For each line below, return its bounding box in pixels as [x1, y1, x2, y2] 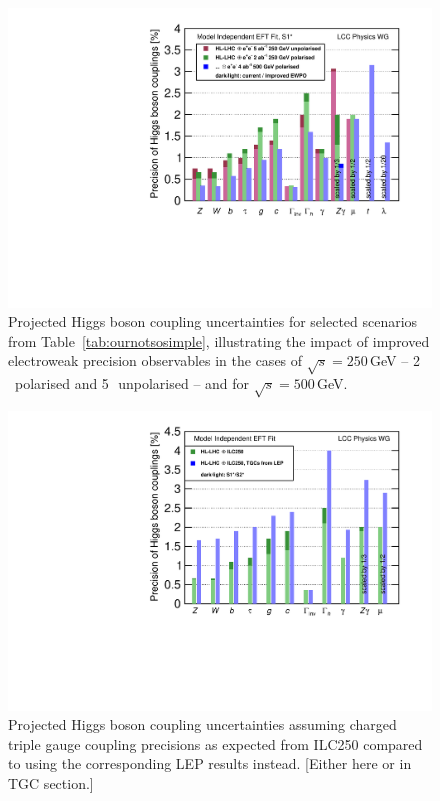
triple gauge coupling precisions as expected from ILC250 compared [8, 733, 423, 754]
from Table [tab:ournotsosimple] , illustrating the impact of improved [8, 330, 430, 351]
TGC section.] [8, 773, 94, 793]
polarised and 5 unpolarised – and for [14, 373, 250, 394]
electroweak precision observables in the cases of [8, 350, 303, 371]
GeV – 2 [370, 350, 420, 371]
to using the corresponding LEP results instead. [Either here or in [8, 753, 412, 774]
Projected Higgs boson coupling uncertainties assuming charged [8, 714, 397, 735]
